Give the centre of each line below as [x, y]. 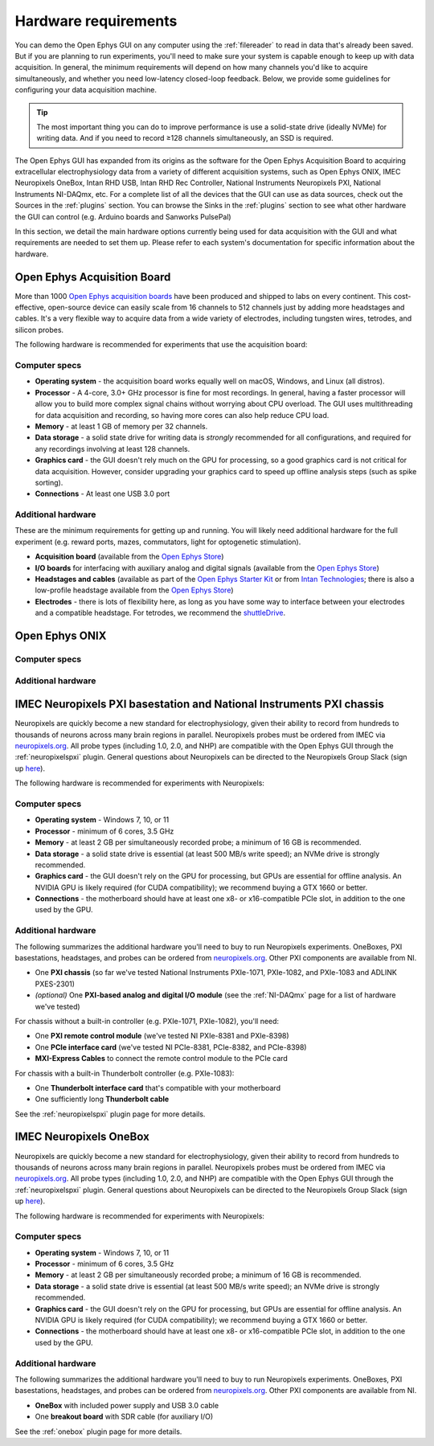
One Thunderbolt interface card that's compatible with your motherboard [158, 1088]
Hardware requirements [96, 21]
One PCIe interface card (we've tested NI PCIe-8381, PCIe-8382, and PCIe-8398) [171, 1047]
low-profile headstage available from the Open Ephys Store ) [134, 590]
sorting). [49, 482]
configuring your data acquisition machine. [86, 90]
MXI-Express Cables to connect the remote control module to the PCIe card [162, 1059]
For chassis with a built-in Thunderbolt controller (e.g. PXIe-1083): [125, 1073]
